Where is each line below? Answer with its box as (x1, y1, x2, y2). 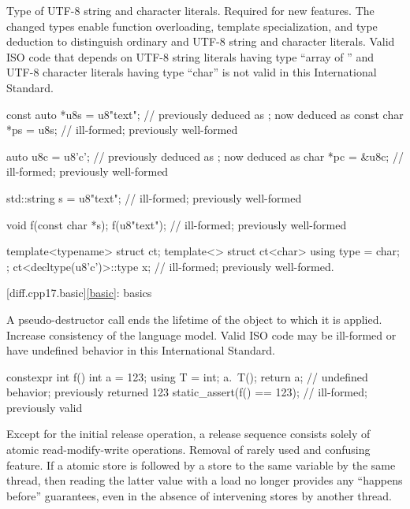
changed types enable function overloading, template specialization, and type (6, 17, 378, 34)
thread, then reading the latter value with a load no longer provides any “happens (6, 472, 403, 489)
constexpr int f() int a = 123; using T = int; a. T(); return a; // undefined (6, 368, 368, 385)
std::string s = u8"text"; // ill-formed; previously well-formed (6, 189, 302, 206)
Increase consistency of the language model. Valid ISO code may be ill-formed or (6, 326, 397, 343)
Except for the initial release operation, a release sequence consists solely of (6, 425, 371, 442)
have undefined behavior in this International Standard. (6, 342, 275, 359)
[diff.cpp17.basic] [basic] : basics (6, 284, 152, 301)
